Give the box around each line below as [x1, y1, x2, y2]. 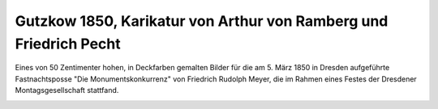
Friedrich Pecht [15, 35, 121, 52]
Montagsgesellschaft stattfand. [15, 86, 119, 95]
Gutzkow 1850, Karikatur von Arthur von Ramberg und [15, 12, 389, 30]
